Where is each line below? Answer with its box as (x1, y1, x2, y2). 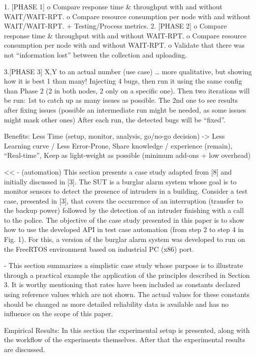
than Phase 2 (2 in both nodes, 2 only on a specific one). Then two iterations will (4, 85, 250, 95)
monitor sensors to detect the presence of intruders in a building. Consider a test (4, 186, 248, 196)
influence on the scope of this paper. (4, 308, 113, 319)
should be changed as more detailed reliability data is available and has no (4, 298, 229, 309)
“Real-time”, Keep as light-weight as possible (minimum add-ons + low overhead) (4, 150, 251, 160)
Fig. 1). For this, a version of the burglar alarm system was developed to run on (4, 234, 245, 244)
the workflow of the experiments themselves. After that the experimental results (4, 334, 245, 345)
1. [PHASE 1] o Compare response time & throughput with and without (4, 1, 223, 11)
